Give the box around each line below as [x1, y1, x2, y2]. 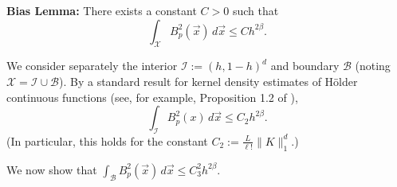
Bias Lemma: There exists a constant [6, 2, 197, 18]
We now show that [6, 161, 97, 177]
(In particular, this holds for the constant [6, 132, 208, 149]
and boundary [270, 57, 340, 74]
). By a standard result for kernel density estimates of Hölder [59, 72, 358, 89]
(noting [355, 57, 391, 74]
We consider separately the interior [6, 57, 178, 74]
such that [232, 2, 279, 18]
